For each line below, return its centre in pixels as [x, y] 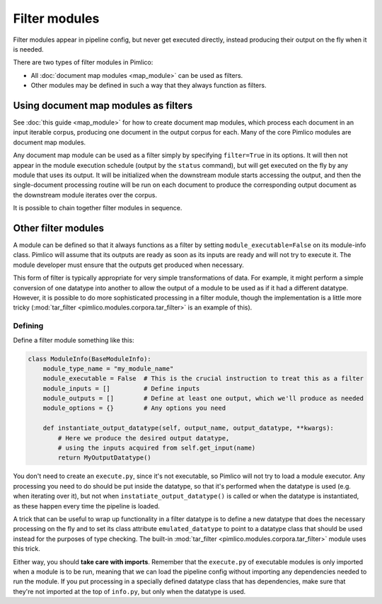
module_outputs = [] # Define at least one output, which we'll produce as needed [203, 399]
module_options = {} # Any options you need [134, 408]
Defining [28, 326]
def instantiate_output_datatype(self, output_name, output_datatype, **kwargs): [188, 428]
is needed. [28, 49]
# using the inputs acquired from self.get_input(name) [157, 448]
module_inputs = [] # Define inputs [121, 388]
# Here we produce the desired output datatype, [144, 438]
